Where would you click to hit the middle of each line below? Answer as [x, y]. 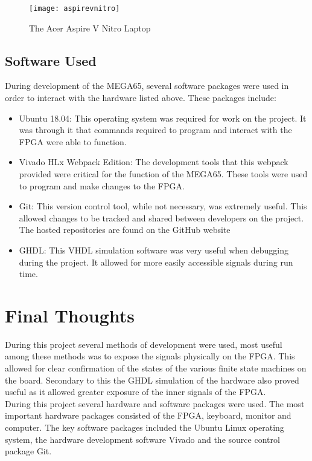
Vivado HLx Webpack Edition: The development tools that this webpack [154, 162]
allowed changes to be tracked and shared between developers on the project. [161, 217]
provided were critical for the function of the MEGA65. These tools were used [163, 174]
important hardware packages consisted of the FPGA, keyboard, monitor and [148, 415]
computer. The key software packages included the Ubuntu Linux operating [145, 427]
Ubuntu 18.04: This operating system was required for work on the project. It [163, 118]
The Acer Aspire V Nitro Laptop [90, 28]
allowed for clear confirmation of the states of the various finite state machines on [156, 368]
